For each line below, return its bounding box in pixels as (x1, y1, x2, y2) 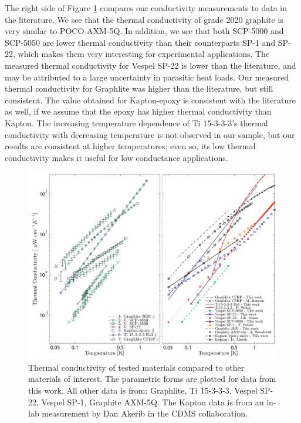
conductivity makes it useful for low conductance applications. (5, 151, 228, 163)
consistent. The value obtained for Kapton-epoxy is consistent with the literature (5, 93, 296, 106)
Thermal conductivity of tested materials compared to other (28, 361, 245, 373)
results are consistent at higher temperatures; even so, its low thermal (5, 140, 256, 152)
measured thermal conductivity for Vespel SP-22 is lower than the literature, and (5, 59, 296, 71)
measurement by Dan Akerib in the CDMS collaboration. (42, 407, 248, 419)
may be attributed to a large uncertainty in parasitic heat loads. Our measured (5, 70, 289, 83)
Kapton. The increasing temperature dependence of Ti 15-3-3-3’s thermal (5, 116, 268, 129)
